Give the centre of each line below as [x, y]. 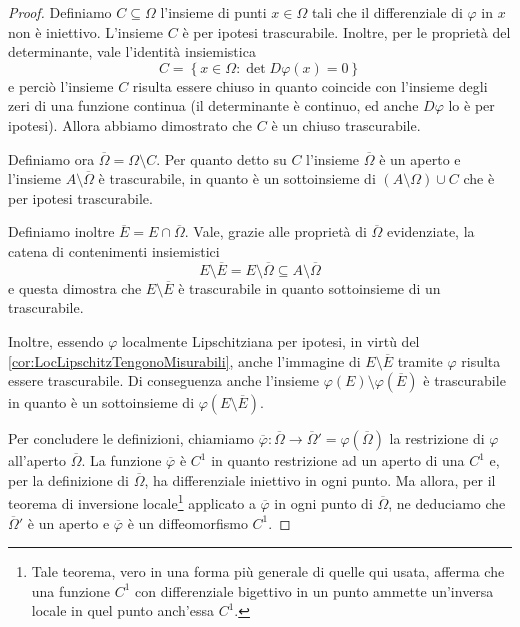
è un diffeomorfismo [187, 522]
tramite [420, 360]
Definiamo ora [51, 158]
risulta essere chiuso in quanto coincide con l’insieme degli [310, 85]
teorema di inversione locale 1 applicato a [132, 501]
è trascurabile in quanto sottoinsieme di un [309, 287]
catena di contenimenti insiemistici [114, 250]
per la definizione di [69, 479]
